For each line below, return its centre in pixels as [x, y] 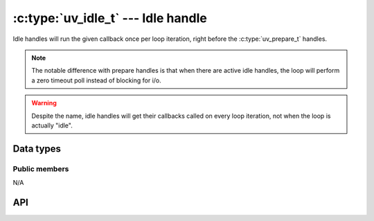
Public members [41, 168]
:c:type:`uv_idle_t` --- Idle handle [110, 18]
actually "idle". [52, 125]
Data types [37, 149]
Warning [44, 103]
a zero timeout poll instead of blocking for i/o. [97, 80]
